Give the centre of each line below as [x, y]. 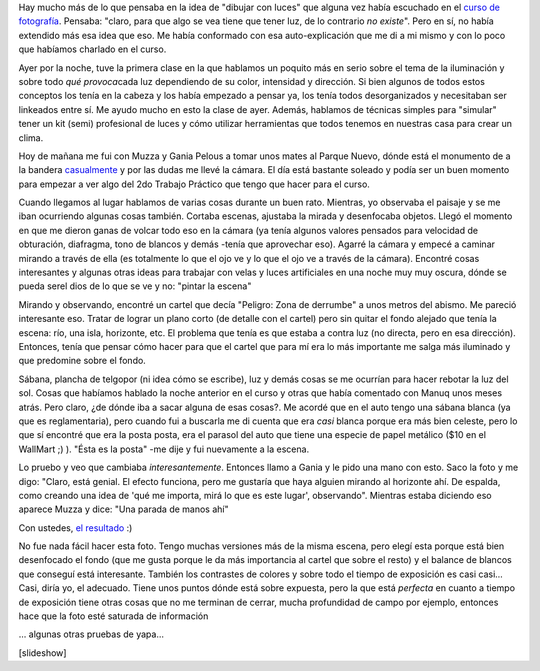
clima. [31, 137]
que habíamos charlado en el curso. [92, 49]
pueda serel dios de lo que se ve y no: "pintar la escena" [135, 286]
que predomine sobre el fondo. [82, 361]
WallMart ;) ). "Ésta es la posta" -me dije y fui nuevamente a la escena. [164, 449]
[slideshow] [42, 652]
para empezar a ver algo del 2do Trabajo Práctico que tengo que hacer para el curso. [194, 184]
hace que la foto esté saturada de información [113, 616]
